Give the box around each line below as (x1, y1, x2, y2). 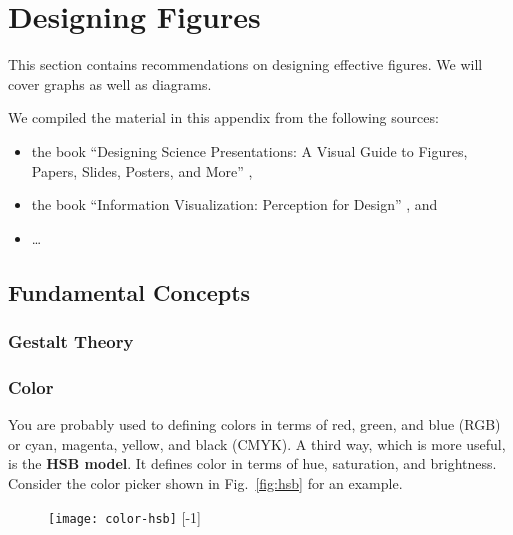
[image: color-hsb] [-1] (48, 506, 201, 527)
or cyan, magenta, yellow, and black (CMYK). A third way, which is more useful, (8, 433, 506, 454)
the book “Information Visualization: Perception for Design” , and (31, 194, 438, 215)
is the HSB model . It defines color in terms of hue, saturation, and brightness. (8, 453, 497, 474)
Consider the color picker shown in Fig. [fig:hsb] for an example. (8, 472, 403, 493)
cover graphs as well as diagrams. (8, 73, 212, 94)
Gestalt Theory (8, 328, 134, 353)
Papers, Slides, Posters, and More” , (31, 160, 253, 181)
